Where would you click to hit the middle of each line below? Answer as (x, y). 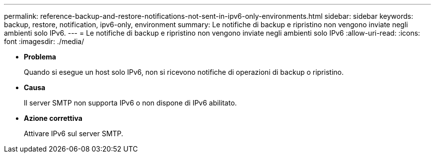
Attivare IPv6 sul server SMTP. (74, 133)
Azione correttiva (53, 118)
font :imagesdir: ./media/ (44, 41)
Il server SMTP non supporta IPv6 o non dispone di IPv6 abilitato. (130, 103)
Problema (40, 57)
